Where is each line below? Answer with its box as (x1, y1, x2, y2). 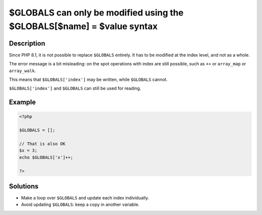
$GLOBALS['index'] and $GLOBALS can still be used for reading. (9, 85, 141, 92)
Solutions (9, 182, 39, 190)
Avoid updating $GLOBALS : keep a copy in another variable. (21, 201, 140, 208)
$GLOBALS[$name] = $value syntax (9, 21, 158, 31)
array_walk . (9, 68, 36, 74)
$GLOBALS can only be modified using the (9, 7, 184, 18)
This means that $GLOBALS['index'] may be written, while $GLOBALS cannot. (9, 77, 168, 82)
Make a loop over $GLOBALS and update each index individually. (21, 195, 149, 201)
